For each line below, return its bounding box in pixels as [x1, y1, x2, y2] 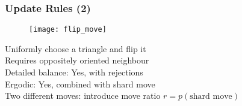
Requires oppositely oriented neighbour [5, 54, 149, 66]
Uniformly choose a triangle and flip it [5, 42, 146, 54]
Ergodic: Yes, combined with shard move [5, 77, 155, 90]
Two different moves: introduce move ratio [5, 89, 161, 102]
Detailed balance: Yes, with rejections [5, 66, 143, 78]
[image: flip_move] [29, 25, 107, 34]
